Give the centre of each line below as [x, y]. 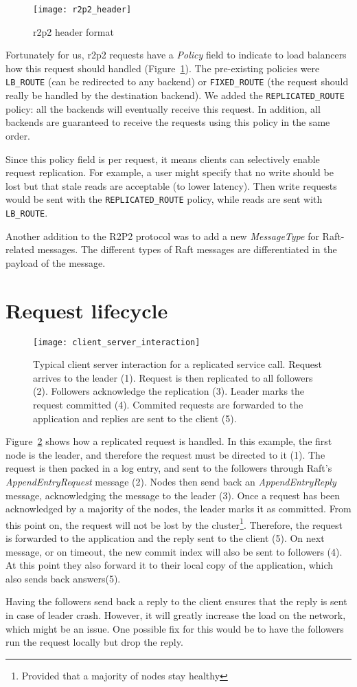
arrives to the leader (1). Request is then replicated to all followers [173, 377]
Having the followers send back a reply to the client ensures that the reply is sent [176, 601]
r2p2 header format [73, 31]
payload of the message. [56, 262]
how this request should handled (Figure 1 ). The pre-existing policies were [163, 68]
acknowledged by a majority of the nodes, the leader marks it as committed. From [178, 509]
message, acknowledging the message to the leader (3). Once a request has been [173, 495]
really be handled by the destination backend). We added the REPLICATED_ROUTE [175, 95]
